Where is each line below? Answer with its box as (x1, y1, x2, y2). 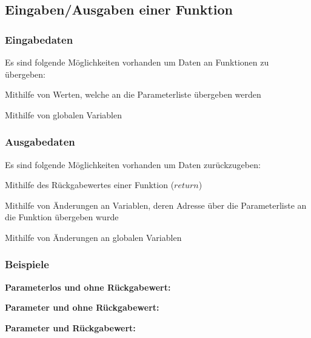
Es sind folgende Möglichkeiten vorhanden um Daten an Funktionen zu (5, 56, 269, 68)
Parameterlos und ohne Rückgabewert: (5, 280, 171, 293)
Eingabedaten (5, 32, 73, 47)
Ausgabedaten (5, 134, 75, 149)
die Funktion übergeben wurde (5, 211, 119, 223)
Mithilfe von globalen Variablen (5, 108, 122, 121)
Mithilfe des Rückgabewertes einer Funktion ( (5, 178, 175, 191)
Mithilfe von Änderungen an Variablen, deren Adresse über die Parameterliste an (5, 198, 307, 211)
